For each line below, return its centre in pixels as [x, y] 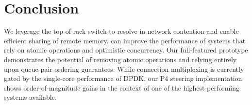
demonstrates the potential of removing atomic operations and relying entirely [120, 59]
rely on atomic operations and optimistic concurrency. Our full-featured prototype [126, 50]
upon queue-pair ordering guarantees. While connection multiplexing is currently [124, 69]
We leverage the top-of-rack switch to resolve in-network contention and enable [121, 31]
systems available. [30, 97]
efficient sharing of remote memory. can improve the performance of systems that [125, 40]
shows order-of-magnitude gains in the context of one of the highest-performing [122, 87]
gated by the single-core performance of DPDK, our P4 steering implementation [123, 78]
